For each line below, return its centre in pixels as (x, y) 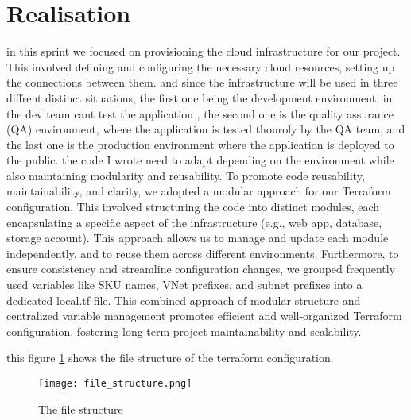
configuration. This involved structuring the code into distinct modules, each (193, 207)
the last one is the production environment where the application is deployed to (200, 144)
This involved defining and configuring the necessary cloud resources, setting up (201, 66)
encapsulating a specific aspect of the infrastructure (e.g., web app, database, (194, 222)
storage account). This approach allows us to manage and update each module (198, 238)
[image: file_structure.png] (115, 383)
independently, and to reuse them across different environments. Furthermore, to (203, 253)
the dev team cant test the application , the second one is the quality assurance (200, 113)
